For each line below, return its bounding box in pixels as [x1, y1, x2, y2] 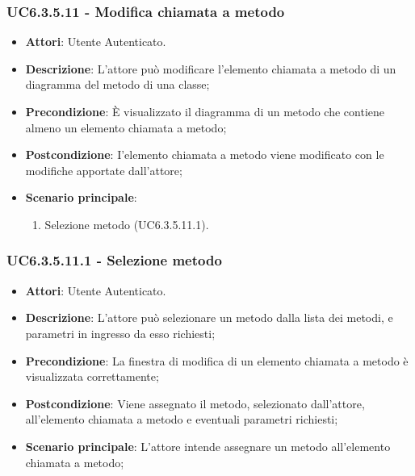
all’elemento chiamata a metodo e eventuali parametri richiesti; [25, 411, 338, 428]
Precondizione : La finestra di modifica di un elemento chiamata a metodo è [25, 352, 409, 369]
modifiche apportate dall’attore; [25, 161, 182, 178]
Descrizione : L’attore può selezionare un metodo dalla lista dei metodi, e [25, 309, 393, 326]
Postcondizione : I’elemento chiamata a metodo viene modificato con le [25, 146, 384, 163]
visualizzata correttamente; [25, 368, 159, 385]
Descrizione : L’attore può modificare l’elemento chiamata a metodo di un [25, 60, 396, 77]
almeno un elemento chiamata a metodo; [25, 119, 227, 136]
